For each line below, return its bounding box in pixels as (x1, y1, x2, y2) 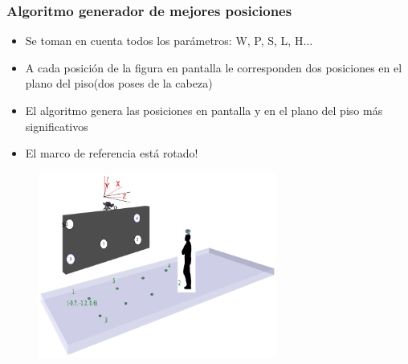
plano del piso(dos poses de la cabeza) (25, 75, 213, 92)
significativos (25, 117, 88, 134)
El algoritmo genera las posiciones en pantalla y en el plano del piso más (25, 102, 383, 118)
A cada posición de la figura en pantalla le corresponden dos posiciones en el (25, 59, 402, 76)
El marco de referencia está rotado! (25, 145, 198, 162)
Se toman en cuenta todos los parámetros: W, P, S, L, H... (25, 32, 313, 49)
